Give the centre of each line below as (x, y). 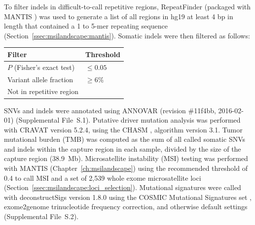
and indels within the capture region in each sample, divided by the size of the (123, 148)
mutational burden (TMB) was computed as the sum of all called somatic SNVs (125, 139)
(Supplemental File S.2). (41, 216)
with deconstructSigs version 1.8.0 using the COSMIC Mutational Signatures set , (128, 197)
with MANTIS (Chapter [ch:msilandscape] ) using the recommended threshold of (126, 168)
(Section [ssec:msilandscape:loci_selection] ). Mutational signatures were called (123, 187)
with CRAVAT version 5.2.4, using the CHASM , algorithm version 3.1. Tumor (123, 129)
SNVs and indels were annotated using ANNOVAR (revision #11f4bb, (110, 110)
